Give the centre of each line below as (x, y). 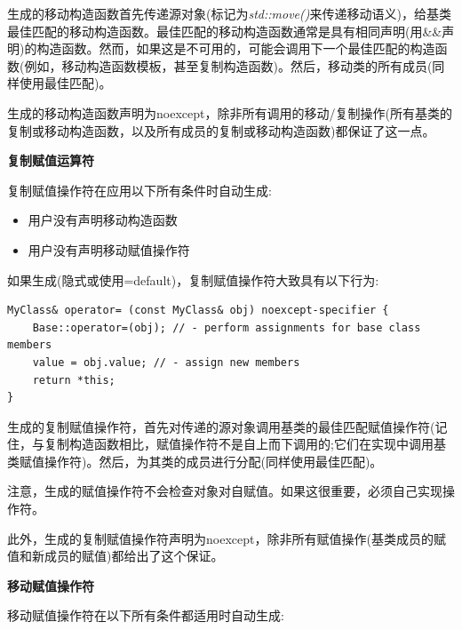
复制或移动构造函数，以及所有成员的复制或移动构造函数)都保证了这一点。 (221, 130)
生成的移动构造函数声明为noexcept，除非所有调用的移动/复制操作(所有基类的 (230, 112)
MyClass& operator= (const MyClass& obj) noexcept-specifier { (198, 311)
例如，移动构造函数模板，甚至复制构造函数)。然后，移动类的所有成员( (228, 65)
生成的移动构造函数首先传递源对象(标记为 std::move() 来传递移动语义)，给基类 (229, 13)
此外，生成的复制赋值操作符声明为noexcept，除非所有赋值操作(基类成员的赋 (227, 538)
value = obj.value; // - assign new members (166, 362)
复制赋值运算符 (51, 160)
